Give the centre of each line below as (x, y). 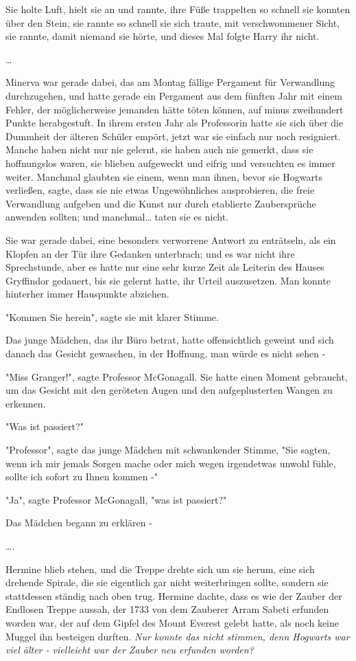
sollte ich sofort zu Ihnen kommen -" (82, 477)
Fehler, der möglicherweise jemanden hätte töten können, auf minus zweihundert (175, 109)
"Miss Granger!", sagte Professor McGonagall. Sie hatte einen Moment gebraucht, (177, 376)
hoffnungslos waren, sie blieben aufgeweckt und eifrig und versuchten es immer (170, 163)
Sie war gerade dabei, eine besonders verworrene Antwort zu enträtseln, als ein (171, 239)
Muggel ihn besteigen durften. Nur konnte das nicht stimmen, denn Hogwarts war (178, 636)
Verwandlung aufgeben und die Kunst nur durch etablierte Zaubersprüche (161, 203)
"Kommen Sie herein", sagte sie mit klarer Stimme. (112, 316)
